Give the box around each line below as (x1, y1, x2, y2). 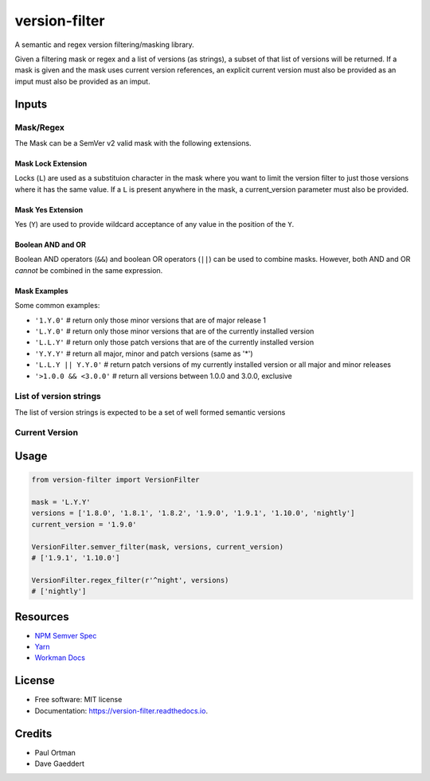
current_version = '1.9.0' (31, 520, 137, 529)
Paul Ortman (34, 748, 76, 757)
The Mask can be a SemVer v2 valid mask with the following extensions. (14, 138, 252, 147)
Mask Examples (14, 286, 68, 295)
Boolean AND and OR (14, 240, 87, 250)
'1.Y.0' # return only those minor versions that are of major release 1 (34, 315, 267, 325)
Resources (14, 610, 69, 623)
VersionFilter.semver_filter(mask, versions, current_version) (31, 542, 284, 551)
